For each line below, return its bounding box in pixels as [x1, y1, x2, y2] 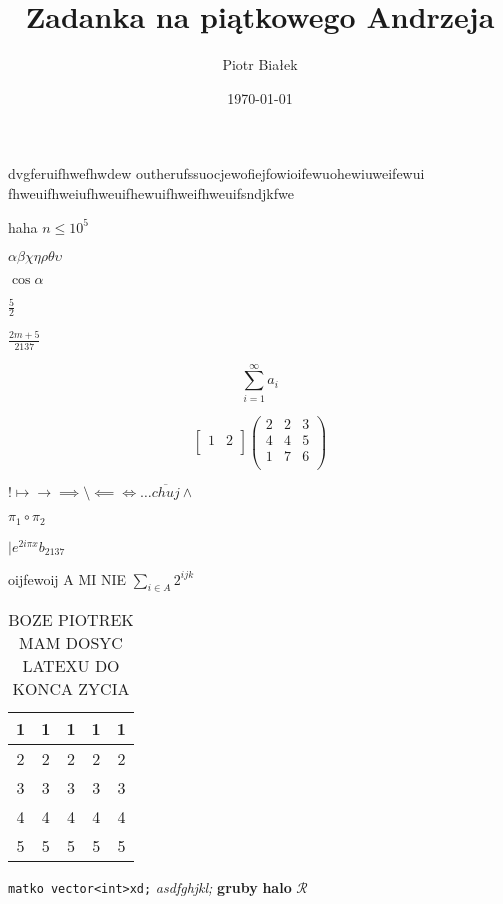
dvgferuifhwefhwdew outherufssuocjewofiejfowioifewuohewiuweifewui [8, 163, 425, 184]
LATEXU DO [22, 654, 120, 678]
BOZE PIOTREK [8, 608, 134, 632]
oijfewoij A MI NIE [8, 568, 127, 589]
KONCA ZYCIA [12, 677, 130, 701]
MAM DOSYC [19, 631, 123, 655]
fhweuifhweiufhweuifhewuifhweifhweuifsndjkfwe [8, 182, 294, 203]
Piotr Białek [222, 54, 298, 75]
